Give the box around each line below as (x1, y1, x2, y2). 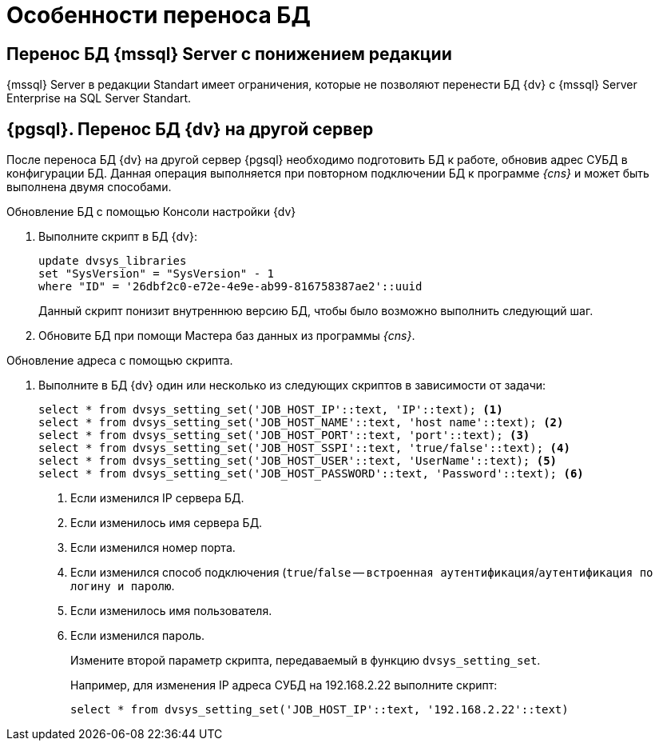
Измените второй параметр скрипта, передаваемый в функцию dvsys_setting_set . (70, 653, 541, 668)
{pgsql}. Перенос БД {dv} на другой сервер (6, 118, 374, 139)
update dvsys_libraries (38, 254, 187, 268)
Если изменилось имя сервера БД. (70, 516, 263, 530)
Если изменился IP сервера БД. (70, 491, 244, 505)
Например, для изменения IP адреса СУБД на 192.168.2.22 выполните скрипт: (70, 678, 498, 693)
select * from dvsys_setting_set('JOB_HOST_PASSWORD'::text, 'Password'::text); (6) (38, 467, 584, 481)
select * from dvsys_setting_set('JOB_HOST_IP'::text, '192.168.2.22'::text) (70, 703, 569, 717)
